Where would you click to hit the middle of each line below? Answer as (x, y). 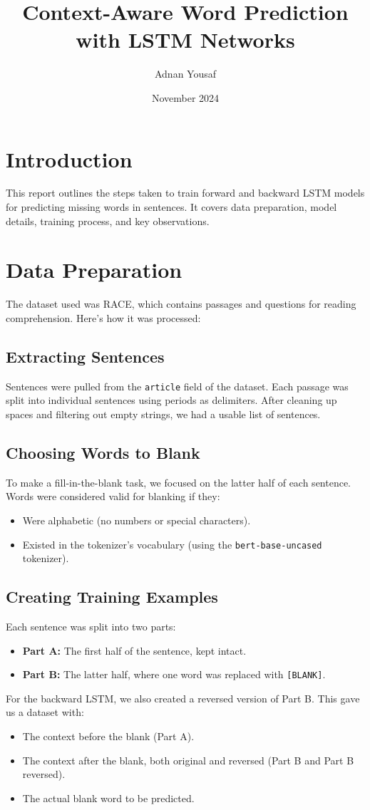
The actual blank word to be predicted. (108, 798)
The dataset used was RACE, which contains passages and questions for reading (181, 304)
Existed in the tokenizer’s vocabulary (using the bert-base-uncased (172, 544)
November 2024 (185, 97)
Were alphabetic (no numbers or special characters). (137, 520)
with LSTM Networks (185, 40)
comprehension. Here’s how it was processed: (103, 317)
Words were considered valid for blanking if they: (113, 496)
